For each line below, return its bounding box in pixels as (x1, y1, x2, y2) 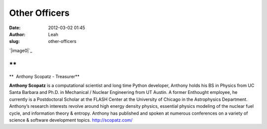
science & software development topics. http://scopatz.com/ (9, 117, 133, 123)
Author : (9, 31, 26, 37)
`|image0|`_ (9, 47, 32, 53)
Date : (9, 25, 21, 31)
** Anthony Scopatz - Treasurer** (9, 73, 80, 79)
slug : (9, 39, 20, 44)
